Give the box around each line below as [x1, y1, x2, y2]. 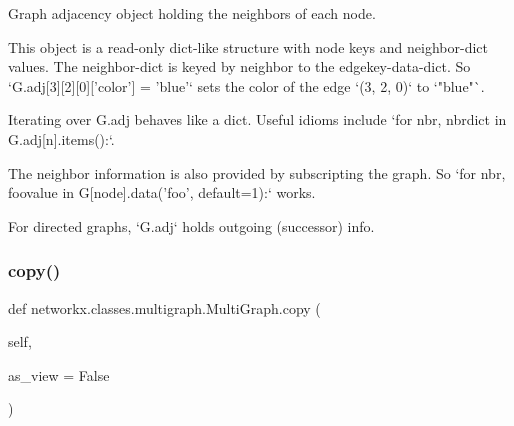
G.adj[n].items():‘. [8, 128, 115, 149]
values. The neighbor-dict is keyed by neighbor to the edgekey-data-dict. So [8, 56, 471, 77]
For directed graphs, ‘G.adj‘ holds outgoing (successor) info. [8, 215, 375, 236]
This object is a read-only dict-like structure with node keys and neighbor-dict [8, 36, 488, 57]
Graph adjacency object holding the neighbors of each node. [8, 3, 376, 23]
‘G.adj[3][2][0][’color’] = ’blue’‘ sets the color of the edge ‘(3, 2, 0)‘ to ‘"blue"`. [8, 75, 485, 96]
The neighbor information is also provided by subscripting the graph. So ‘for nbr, [8, 162, 506, 183]
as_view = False [8, 364, 110, 385]
